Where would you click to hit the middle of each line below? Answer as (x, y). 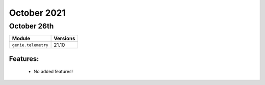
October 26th (31, 26)
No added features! (53, 72)
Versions (65, 38)
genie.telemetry (30, 45)
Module (21, 38)
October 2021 (37, 13)
